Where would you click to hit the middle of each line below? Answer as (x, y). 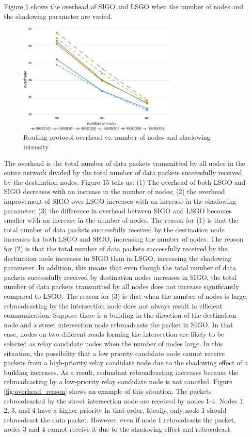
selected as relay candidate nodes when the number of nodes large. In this (113, 343)
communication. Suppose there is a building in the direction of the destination (120, 315)
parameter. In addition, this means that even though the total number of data (120, 267)
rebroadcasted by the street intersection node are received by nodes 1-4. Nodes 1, (125, 400)
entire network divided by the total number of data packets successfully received (123, 172)
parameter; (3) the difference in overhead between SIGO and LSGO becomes (118, 210)
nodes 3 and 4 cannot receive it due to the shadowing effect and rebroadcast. (118, 429)
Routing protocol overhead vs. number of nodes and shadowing (117, 137)
